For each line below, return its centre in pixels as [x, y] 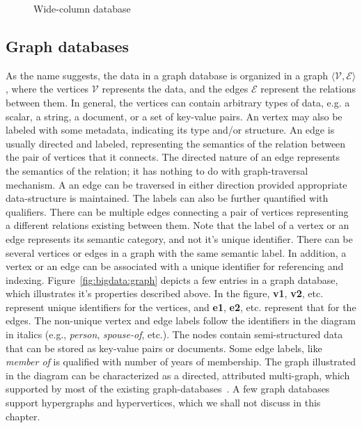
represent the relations [308, 89]
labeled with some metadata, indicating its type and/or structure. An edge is [170, 130]
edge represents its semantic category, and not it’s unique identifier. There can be [179, 238]
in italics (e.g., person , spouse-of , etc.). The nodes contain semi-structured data [174, 334]
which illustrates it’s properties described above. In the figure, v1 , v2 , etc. [165, 293]
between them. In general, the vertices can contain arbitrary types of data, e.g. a [178, 102]
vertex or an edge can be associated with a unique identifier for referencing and [175, 266]
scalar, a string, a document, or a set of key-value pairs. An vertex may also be [174, 116]
